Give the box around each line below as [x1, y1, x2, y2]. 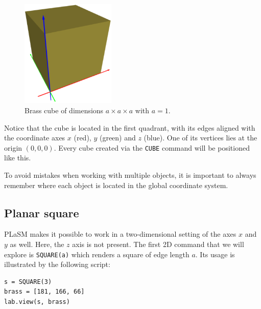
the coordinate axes [4, 132, 65, 143]
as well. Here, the [10, 238, 64, 249]
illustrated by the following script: [4, 259, 110, 270]
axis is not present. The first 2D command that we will [72, 238, 244, 249]
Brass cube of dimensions [25, 105, 104, 115]
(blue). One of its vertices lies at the [144, 132, 257, 143]
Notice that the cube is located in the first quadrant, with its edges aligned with [4, 122, 255, 133]
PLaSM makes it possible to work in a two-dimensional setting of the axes [4, 229, 236, 239]
